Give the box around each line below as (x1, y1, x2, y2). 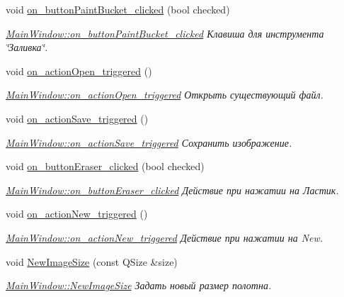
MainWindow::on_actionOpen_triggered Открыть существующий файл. (6, 87, 323, 102)
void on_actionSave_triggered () (6, 111, 149, 125)
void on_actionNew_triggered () (6, 206, 148, 221)
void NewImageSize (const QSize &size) (6, 254, 178, 269)
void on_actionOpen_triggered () (6, 63, 152, 78)
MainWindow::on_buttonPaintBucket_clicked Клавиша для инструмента (6, 26, 324, 40)
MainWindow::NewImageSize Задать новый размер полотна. (6, 278, 272, 293)
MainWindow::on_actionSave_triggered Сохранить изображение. (6, 135, 292, 150)
